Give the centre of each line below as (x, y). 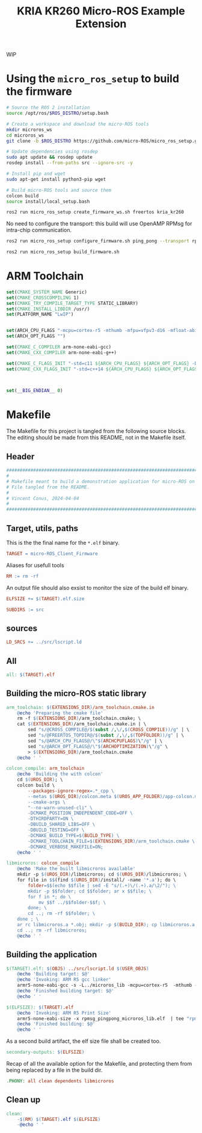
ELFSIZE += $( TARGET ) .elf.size (45, 599)
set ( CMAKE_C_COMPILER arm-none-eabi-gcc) (59, 347)
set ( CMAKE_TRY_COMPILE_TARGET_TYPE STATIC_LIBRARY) (72, 303)
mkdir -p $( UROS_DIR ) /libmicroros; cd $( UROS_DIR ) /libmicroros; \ (102, 874)
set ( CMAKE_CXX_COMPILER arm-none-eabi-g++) (62, 352)
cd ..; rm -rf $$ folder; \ (62, 913)
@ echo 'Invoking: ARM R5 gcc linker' (64, 980)
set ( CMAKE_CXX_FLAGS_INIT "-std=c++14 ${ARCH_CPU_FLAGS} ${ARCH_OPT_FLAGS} (103, 369)
